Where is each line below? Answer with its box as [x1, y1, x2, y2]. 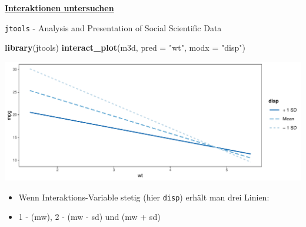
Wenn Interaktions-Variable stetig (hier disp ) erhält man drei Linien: [18, 190, 270, 203]
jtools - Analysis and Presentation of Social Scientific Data [5, 21, 222, 34]
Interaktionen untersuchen [5, 2, 114, 14]
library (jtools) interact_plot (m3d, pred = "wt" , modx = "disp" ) [5, 41, 245, 54]
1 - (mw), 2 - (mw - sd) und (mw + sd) [18, 210, 161, 223]
